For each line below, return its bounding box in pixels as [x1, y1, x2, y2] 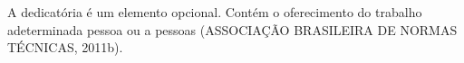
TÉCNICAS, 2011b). [7, 38, 123, 57]
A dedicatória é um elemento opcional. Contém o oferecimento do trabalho [7, 3, 422, 21]
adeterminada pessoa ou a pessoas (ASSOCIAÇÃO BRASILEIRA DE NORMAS [7, 20, 458, 39]
